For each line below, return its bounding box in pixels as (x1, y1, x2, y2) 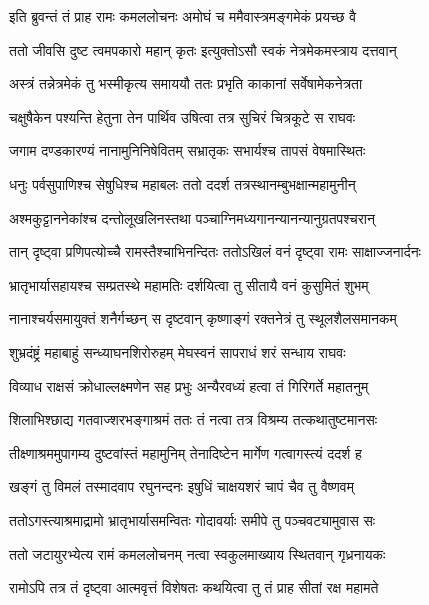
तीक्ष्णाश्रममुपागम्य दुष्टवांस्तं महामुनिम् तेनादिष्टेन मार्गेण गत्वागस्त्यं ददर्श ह (9, 442, 362, 463)
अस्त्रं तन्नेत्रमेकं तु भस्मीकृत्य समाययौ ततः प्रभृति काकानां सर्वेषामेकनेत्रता (9, 73, 363, 94)
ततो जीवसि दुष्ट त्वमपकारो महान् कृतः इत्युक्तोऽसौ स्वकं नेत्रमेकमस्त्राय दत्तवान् (9, 39, 397, 60)
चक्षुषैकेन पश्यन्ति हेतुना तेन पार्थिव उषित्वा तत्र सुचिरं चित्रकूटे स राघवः (9, 106, 356, 127)
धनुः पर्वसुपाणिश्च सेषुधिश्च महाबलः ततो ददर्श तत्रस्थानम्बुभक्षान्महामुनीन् (9, 173, 356, 194)
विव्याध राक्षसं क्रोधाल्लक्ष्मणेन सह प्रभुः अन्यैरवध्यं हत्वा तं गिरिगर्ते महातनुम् (9, 375, 369, 396)
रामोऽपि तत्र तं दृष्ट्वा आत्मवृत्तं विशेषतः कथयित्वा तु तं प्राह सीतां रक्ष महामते (9, 577, 379, 598)
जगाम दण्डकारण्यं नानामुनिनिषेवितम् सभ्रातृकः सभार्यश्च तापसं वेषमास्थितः (9, 140, 366, 161)
